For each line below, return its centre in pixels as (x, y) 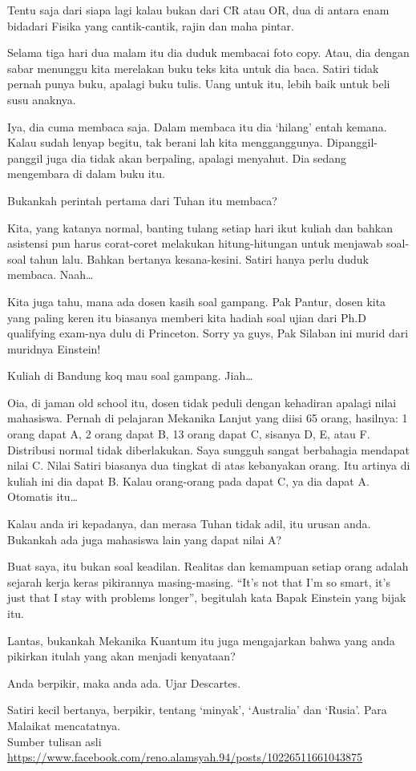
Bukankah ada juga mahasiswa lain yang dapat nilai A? (145, 539)
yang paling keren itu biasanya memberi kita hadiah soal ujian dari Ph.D (187, 317)
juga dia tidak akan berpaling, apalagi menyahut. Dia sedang (197, 157)
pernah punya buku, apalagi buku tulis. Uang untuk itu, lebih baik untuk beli (199, 84)
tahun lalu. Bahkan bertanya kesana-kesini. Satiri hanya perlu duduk (199, 258)
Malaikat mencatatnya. (64, 725)
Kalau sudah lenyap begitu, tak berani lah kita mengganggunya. (165, 142)
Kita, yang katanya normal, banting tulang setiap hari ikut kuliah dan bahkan (200, 227)
